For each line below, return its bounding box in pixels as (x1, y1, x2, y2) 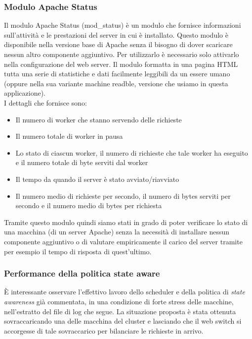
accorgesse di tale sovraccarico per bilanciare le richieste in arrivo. (4, 325, 204, 336)
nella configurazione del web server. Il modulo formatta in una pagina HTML (4, 58, 238, 69)
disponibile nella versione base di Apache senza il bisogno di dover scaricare (4, 39, 233, 50)
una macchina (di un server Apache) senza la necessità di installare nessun (4, 226, 230, 237)
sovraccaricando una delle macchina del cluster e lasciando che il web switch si (4, 316, 242, 326)
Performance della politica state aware (4, 267, 160, 280)
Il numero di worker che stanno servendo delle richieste (15, 114, 182, 124)
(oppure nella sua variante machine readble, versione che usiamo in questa (4, 78, 228, 88)
